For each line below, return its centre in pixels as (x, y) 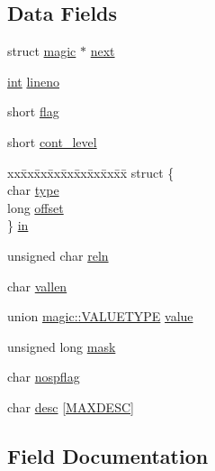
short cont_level (52, 141)
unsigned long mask (62, 346)
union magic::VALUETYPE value (100, 316)
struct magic (42, 51)
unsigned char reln (58, 255)
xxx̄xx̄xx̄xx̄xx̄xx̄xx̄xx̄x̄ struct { (91, 172)
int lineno (33, 81)
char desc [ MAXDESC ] (71, 406)
